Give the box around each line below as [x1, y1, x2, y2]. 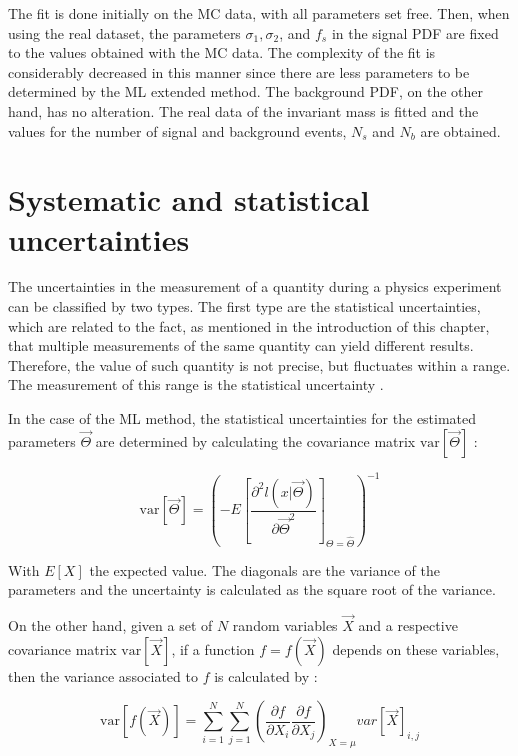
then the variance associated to [8, 665, 198, 686]
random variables [232, 615, 338, 636]
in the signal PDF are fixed [331, 22, 499, 43]
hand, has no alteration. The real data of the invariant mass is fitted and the [8, 100, 479, 121]
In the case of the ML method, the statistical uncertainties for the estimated [8, 408, 477, 429]
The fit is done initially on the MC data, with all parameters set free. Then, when [8, 3, 510, 23]
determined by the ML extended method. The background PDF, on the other [8, 81, 483, 102]
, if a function [171, 638, 255, 659]
